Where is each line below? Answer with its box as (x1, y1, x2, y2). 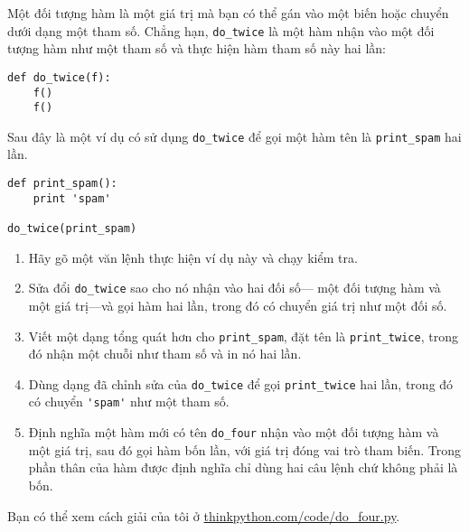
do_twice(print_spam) (7, 222, 137, 236)
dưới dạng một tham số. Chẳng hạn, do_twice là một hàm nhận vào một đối (7, 21, 435, 40)
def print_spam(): (7, 177, 117, 191)
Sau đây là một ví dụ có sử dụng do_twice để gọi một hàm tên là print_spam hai (7, 126, 462, 145)
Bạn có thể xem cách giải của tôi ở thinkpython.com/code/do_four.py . (7, 506, 400, 525)
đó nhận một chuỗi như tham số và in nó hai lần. (28, 344, 302, 363)
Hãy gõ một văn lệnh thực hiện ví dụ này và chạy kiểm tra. (28, 247, 358, 266)
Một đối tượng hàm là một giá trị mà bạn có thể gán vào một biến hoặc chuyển (7, 4, 449, 22)
